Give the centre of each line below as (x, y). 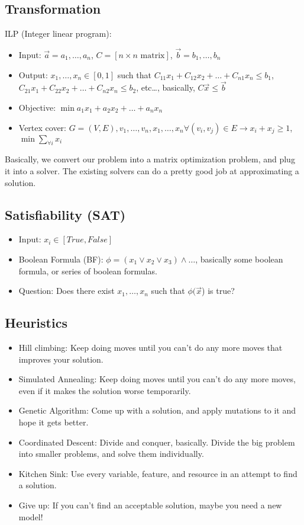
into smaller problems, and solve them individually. (111, 454)
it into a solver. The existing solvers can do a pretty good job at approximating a (152, 171)
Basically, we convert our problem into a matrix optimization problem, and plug (150, 159)
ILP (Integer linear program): (58, 33)
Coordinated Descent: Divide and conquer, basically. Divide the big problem (157, 442)
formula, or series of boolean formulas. (88, 270)
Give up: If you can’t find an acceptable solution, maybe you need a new (150, 505)
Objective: (37, 108)
